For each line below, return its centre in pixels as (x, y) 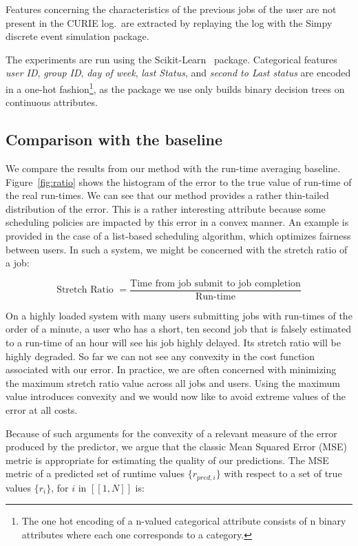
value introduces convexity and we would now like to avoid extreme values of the (176, 396)
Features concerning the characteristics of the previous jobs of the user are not (171, 9)
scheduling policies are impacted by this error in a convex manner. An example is (177, 222)
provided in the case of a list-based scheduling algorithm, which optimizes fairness (178, 235)
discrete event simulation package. (77, 36)
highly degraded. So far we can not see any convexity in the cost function (160, 356)
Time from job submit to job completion (215, 283)
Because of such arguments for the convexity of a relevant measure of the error (171, 433)
